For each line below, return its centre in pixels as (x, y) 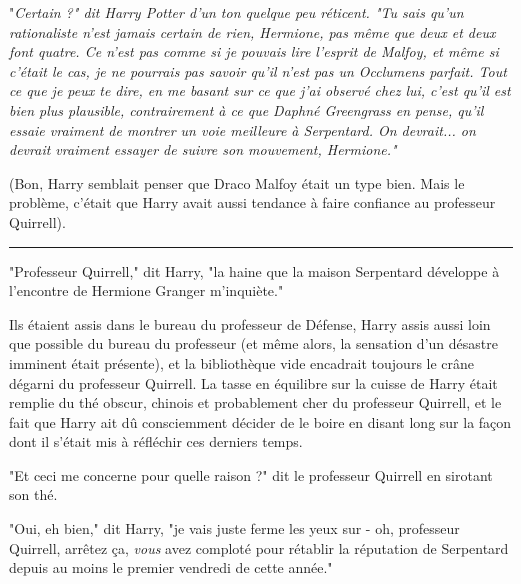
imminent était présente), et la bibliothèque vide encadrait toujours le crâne (242, 362)
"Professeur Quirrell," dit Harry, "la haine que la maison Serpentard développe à (254, 270)
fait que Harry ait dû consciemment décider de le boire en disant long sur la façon (260, 421)
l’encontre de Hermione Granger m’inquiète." (146, 290)
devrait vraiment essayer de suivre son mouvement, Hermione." (203, 149)
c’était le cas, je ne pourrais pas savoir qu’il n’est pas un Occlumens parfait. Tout (258, 70)
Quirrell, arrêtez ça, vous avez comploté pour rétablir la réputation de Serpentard (259, 547)
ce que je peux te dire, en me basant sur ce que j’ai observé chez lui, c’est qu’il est (260, 90)
